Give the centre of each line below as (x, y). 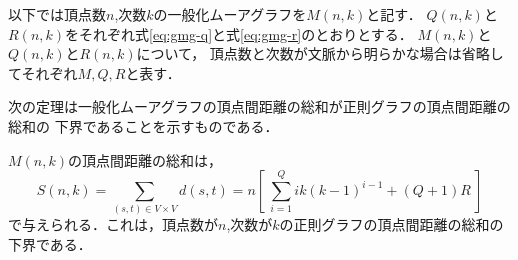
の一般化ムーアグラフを (230, 14)
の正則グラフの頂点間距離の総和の (391, 224)
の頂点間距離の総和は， (145, 159)
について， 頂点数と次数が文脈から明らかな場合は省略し (320, 53)
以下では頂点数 (57, 14)
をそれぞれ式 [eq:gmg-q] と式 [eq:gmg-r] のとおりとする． (239, 33)
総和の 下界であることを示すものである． (143, 125)
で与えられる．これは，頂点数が (113, 224)
